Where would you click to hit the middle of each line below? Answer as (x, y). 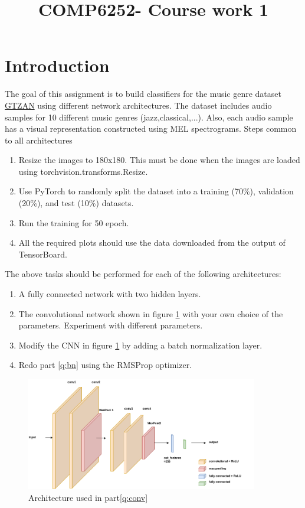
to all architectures (39, 140)
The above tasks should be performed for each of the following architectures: (143, 274)
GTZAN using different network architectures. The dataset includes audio (138, 105)
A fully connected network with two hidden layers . (110, 294)
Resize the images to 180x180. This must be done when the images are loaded (159, 160)
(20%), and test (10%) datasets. (76, 203)
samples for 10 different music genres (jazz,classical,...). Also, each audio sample (149, 117)
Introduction (57, 65)
